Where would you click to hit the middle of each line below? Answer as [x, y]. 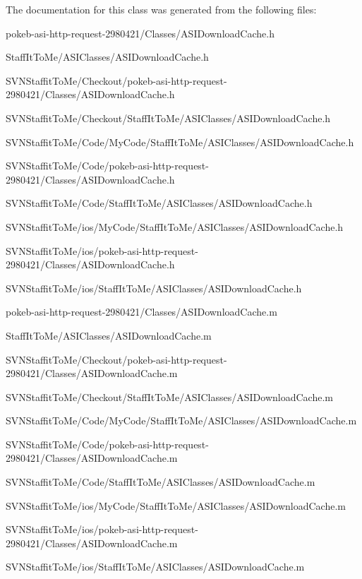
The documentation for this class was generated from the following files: [161, 9]
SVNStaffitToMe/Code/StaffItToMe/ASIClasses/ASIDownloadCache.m [161, 482]
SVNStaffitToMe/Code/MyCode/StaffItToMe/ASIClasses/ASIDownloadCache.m [181, 420]
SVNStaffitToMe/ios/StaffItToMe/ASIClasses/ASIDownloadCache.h [154, 288]
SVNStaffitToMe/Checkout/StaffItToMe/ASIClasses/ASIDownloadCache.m [169, 396]
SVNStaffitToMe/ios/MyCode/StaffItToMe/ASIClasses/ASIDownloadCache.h [175, 226]
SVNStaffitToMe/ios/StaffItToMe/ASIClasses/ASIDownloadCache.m [155, 567]
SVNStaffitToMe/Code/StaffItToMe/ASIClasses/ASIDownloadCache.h [159, 203]
